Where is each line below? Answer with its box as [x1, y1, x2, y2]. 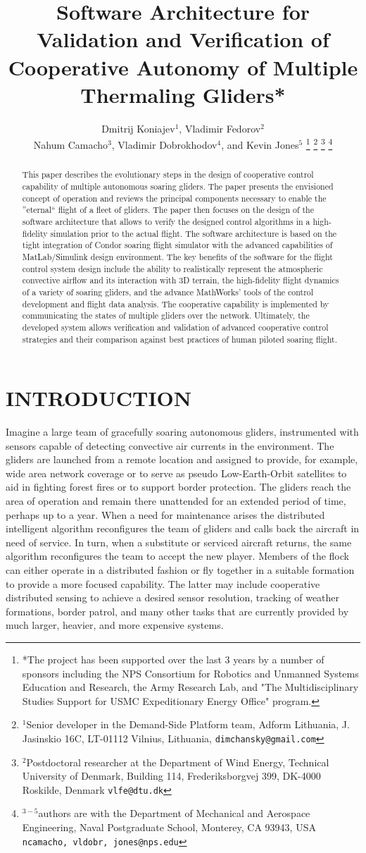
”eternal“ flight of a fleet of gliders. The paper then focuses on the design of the [22, 204, 315, 216]
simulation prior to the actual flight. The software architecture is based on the [50, 227, 337, 239]
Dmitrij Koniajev [101, 121, 175, 135]
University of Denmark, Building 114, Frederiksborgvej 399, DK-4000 [22, 768, 321, 783]
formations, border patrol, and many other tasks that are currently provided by [6, 603, 349, 618]
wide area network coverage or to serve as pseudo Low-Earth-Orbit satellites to [6, 465, 347, 480]
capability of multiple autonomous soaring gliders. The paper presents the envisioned [22, 180, 334, 192]
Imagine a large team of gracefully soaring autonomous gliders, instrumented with [6, 424, 359, 439]
